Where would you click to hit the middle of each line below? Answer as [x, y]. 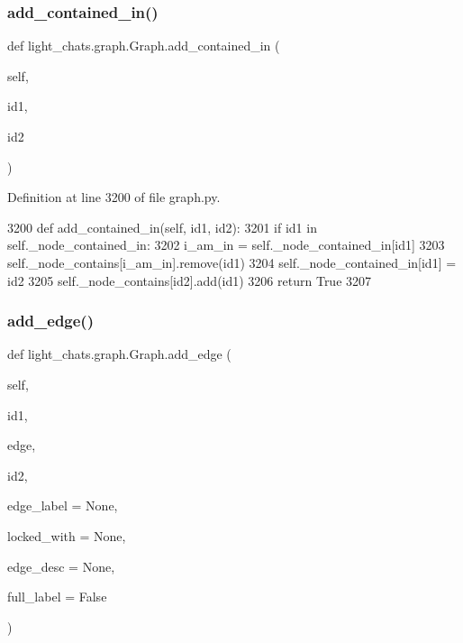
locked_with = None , [67, 535]
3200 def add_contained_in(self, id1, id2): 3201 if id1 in [162, 227]
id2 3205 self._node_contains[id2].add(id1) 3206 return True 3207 [190, 280]
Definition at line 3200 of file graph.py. [114, 197]
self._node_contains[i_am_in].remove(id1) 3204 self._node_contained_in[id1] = [232, 262]
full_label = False [57, 597]
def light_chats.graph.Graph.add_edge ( [119, 354]
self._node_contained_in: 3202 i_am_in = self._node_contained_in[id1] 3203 [226, 245]
